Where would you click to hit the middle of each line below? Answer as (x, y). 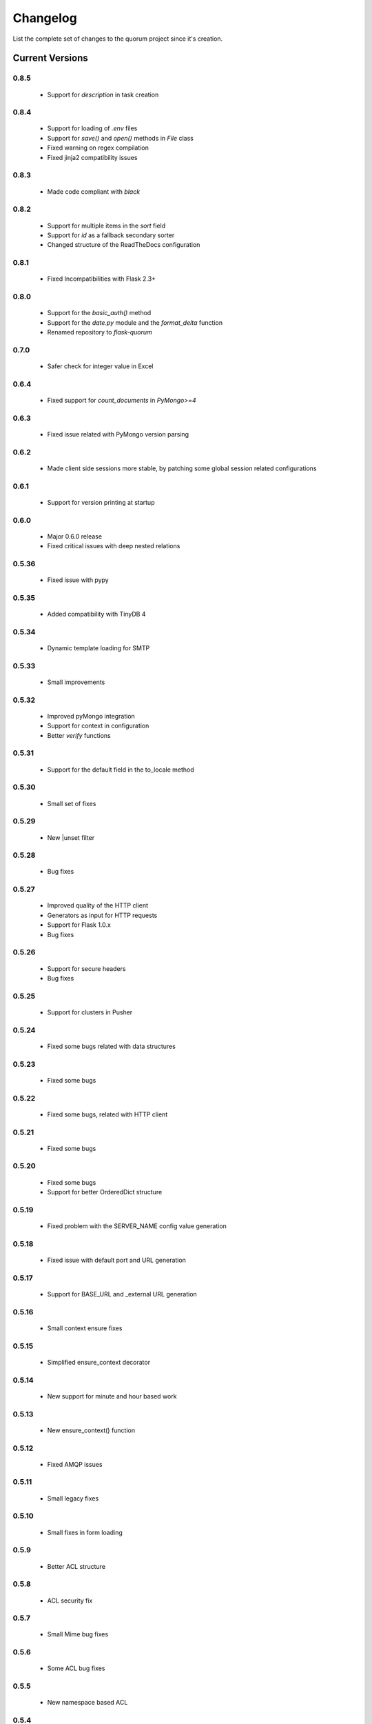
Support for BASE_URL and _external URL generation (122, 1294)
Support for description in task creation (103, 94)
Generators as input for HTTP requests (102, 915)
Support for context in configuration (98, 726)
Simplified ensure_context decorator (99, 1362)
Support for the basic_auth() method (99, 313)
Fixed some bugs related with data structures (111, 1046)
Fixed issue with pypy (78, 580)
